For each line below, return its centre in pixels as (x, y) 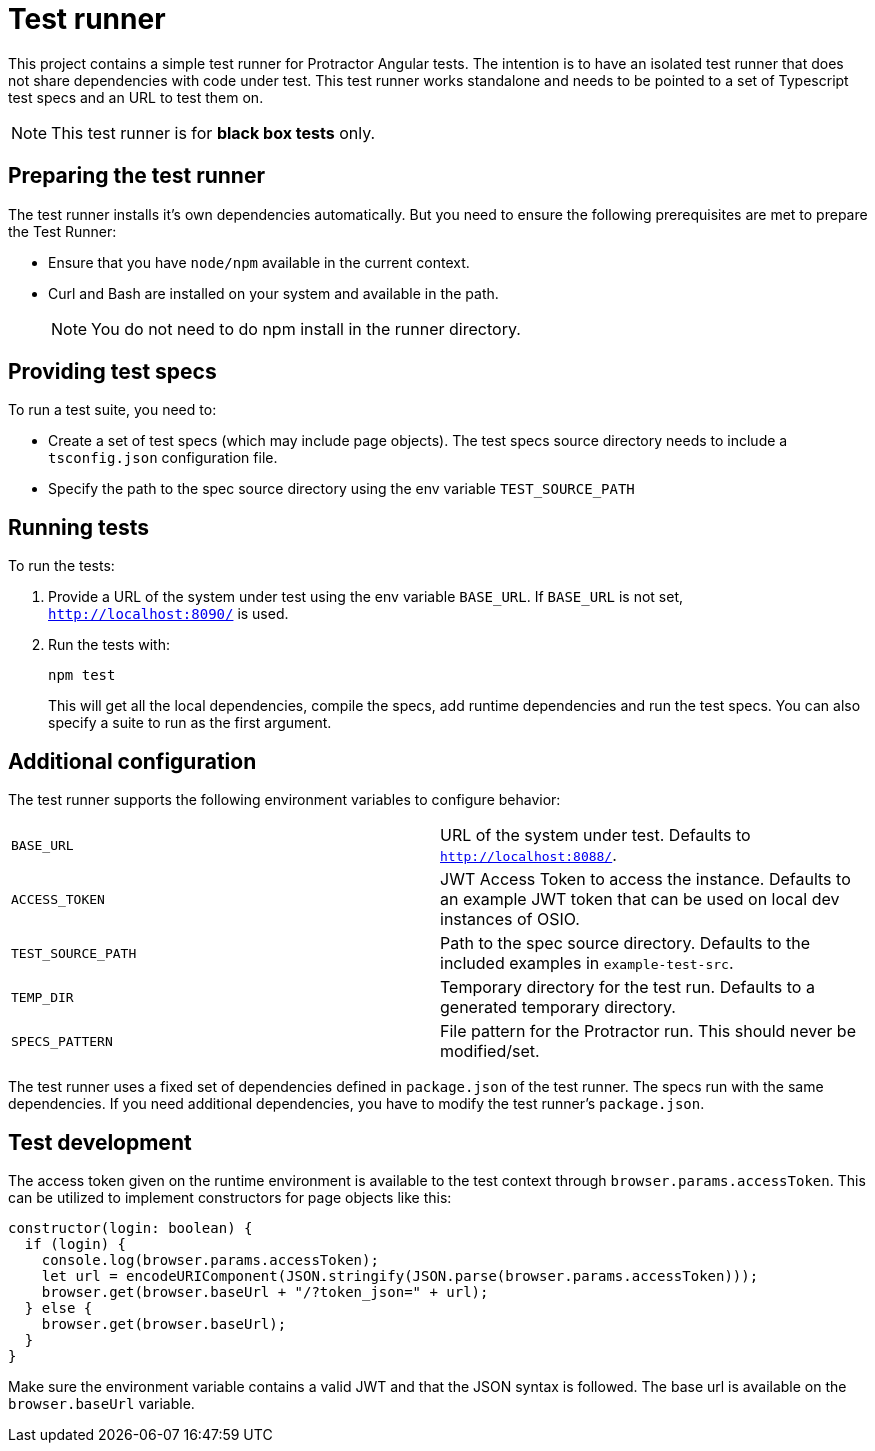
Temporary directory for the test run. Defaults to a (627, 987)
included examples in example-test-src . (587, 963)
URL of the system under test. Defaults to (595, 835)
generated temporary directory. (558, 1007)
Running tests (79, 527)
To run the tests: (61, 566)
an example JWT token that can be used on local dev (640, 899)
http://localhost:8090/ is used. (168, 614)
